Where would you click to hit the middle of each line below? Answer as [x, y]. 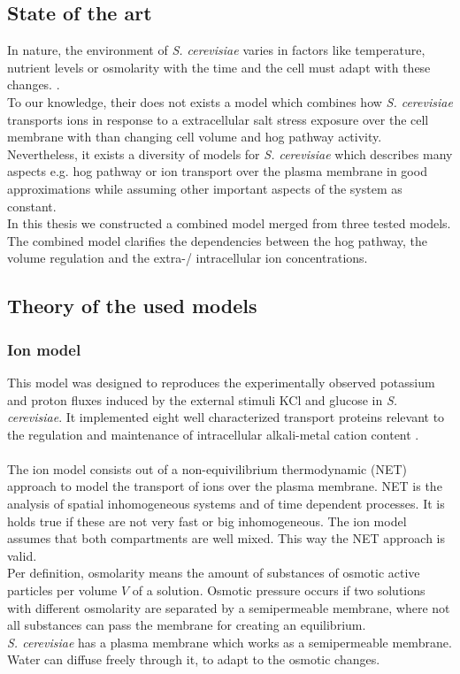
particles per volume [62, 590]
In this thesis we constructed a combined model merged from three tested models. [229, 223]
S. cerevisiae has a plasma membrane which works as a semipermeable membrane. [230, 642]
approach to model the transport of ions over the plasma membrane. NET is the [225, 486]
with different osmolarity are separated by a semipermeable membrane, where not [229, 607]
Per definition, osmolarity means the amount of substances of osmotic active [214, 573]
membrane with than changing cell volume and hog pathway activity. [195, 137]
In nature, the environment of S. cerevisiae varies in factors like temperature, [216, 50]
